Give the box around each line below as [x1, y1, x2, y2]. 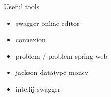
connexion [15, 34, 46, 45]
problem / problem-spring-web [15, 50, 108, 61]
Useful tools [4, 1, 40, 11]
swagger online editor [15, 18, 80, 28]
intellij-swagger [15, 83, 61, 94]
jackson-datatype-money [15, 67, 89, 77]
